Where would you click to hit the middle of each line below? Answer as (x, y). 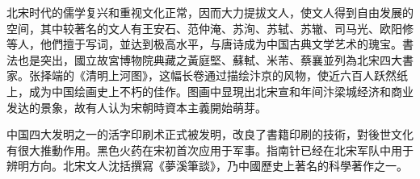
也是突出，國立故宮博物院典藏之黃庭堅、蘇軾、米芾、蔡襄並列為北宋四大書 (215, 59)
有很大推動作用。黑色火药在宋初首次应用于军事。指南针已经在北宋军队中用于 (210, 150)
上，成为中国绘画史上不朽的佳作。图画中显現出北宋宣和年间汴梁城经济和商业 (210, 91)
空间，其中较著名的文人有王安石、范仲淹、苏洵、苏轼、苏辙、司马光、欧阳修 (210, 28)
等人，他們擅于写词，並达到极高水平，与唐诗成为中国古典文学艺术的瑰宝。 (204, 44)
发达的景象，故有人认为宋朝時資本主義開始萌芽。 (136, 107)
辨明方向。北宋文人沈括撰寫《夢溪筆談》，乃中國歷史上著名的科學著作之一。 (207, 166)
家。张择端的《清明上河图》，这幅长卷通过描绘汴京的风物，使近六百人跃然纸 (207, 75)
